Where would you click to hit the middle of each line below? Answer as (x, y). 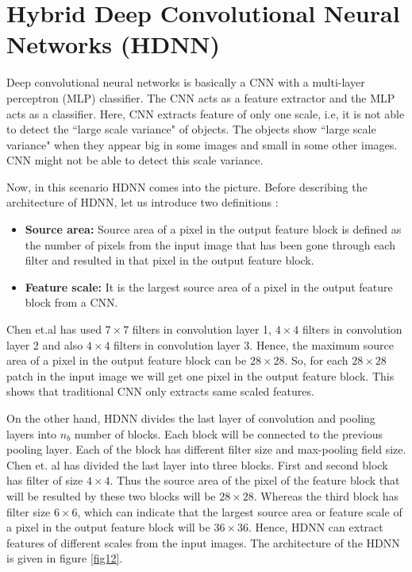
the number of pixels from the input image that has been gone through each (210, 244)
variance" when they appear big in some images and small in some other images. (202, 144)
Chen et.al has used (54, 329)
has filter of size (45, 480)
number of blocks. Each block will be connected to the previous (228, 433)
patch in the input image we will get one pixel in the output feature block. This (200, 375)
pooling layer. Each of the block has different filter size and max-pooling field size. (206, 449)
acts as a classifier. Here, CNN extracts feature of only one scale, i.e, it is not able (206, 113)
